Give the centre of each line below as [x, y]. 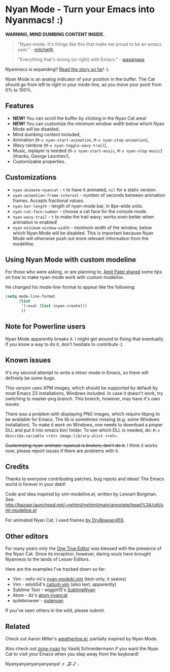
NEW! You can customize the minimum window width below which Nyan [89, 124]
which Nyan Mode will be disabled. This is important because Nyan [83, 233]
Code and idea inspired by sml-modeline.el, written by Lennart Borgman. [81, 494]
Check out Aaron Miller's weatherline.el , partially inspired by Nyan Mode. [82, 638]
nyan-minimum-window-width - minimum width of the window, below [82, 227]
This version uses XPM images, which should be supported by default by [82, 388]
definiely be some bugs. [30, 378]
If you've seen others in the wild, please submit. [55, 610]
